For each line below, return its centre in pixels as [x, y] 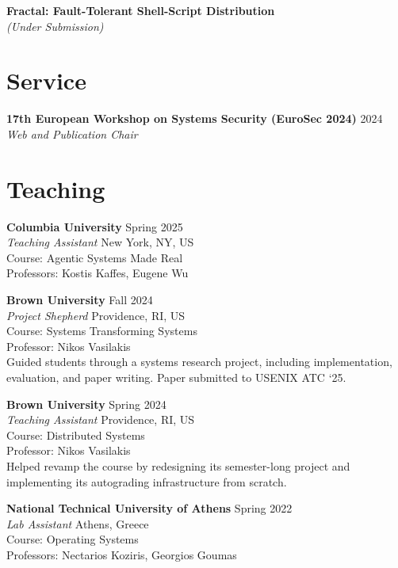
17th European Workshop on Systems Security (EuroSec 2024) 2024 [195, 118]
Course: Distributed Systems [76, 435]
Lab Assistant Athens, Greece [78, 523]
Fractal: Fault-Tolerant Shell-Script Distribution [141, 10]
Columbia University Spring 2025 [95, 226]
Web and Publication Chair [72, 133]
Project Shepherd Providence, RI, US [96, 315]
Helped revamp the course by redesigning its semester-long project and [178, 465]
